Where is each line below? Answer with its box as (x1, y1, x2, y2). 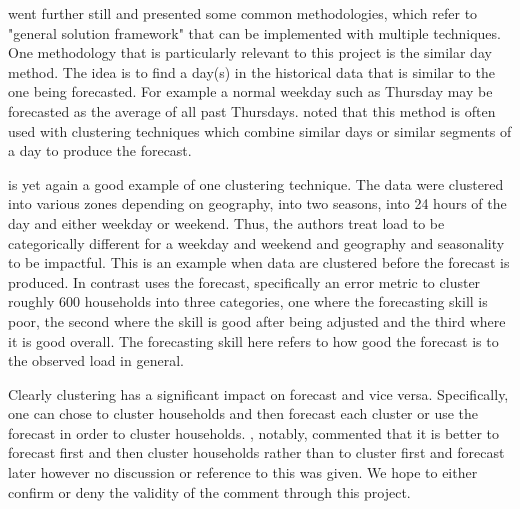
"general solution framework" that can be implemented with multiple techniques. (8, 22, 501, 43)
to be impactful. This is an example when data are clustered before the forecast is (8, 252, 510, 273)
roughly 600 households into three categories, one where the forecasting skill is (8, 291, 488, 312)
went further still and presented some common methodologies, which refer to (8, 3, 478, 23)
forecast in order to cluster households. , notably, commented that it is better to (8, 422, 499, 443)
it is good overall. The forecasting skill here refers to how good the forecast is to (8, 330, 499, 351)
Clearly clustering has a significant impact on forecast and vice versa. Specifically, (8, 383, 509, 404)
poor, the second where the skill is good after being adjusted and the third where (8, 310, 506, 331)
